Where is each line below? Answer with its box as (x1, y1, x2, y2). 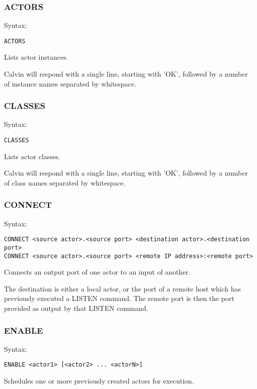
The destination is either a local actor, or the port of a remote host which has (4, 283, 241, 293)
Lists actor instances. (4, 52, 68, 62)
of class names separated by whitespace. (4, 177, 126, 188)
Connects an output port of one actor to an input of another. (4, 267, 190, 277)
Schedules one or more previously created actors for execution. (4, 376, 194, 386)
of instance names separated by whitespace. (4, 78, 136, 89)
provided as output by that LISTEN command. (4, 303, 148, 313)
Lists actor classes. (4, 151, 61, 161)
